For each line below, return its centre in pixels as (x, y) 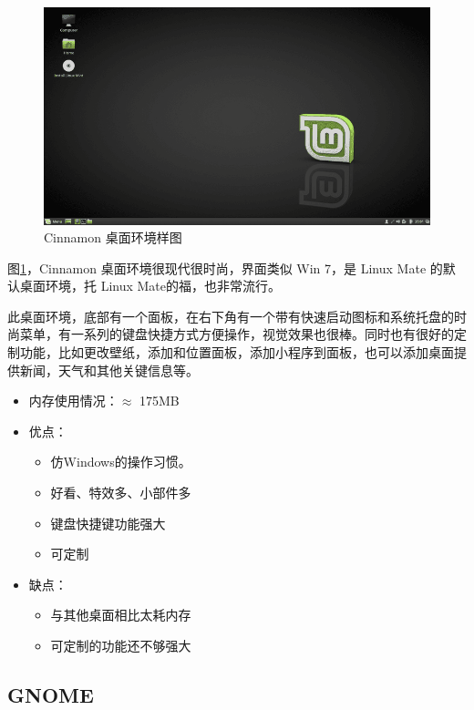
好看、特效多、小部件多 (121, 493)
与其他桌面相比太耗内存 (121, 615)
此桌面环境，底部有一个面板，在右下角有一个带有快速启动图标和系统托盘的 (231, 316)
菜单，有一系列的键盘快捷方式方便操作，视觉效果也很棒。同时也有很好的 (237, 334)
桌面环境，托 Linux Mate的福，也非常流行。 (150, 286)
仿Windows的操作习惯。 (121, 462)
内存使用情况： (73, 401)
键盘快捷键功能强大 (108, 523)
